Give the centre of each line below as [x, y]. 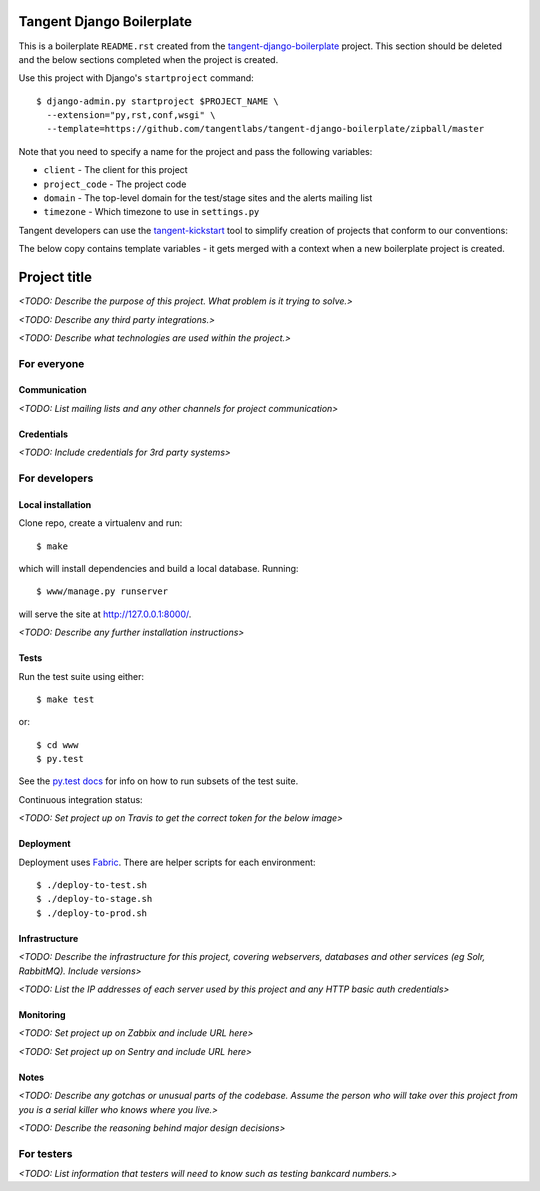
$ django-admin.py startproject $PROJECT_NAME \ [157, 101]
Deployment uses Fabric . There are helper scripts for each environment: [167, 862]
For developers [56, 478]
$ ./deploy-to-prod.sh [92, 913]
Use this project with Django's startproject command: [136, 78]
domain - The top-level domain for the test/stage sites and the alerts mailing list [208, 198]
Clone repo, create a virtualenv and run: [100, 523]
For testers [45, 1153]
